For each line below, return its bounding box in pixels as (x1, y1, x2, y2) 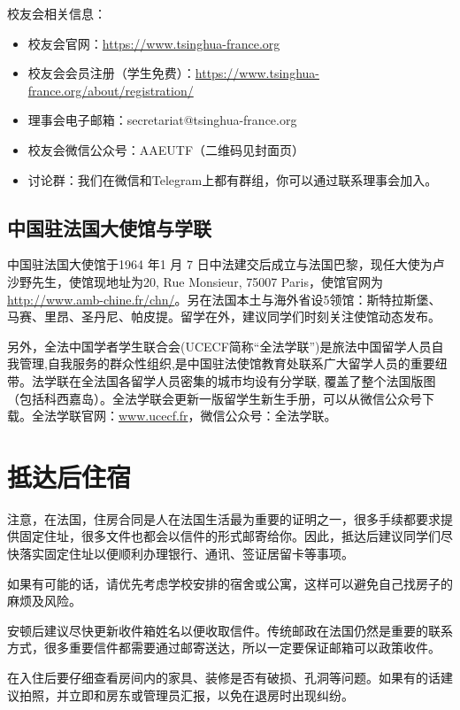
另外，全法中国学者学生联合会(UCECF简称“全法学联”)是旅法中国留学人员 (7, 336, 432, 355)
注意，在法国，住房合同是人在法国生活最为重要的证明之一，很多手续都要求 (7, 509, 441, 528)
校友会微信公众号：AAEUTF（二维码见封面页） (27, 140, 305, 158)
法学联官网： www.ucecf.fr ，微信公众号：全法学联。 (43, 406, 337, 425)
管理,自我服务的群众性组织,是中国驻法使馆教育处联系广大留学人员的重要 (19, 354, 435, 373)
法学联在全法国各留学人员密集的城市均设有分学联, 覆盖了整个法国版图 (31, 371, 436, 390)
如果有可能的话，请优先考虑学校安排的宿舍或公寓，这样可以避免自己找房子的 (7, 574, 453, 592)
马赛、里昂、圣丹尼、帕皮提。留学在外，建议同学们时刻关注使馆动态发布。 (7, 307, 441, 326)
